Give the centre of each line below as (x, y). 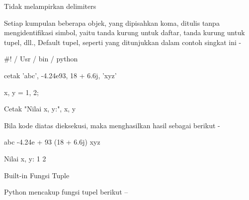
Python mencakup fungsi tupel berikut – (66, 192)
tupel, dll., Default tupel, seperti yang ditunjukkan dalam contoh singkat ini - (123, 42)
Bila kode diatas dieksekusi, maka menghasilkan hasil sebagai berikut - (112, 125)
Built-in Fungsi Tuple (37, 175)
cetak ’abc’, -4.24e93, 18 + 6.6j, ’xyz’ (60, 75)
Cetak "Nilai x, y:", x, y (40, 109)
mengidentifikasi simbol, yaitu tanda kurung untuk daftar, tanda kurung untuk (124, 32)
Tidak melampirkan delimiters (50, 6)
